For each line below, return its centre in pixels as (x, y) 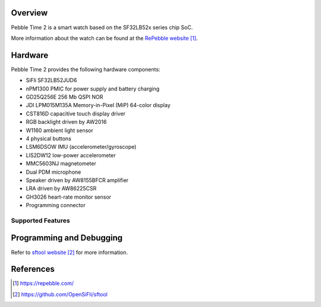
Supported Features (41, 220)
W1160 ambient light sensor (59, 130)
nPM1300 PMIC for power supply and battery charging (93, 89)
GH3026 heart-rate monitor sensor (69, 197)
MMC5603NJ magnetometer (61, 164)
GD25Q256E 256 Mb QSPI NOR (64, 97)
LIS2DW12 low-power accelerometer (71, 155)
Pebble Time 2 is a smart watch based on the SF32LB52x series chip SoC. (102, 27)
